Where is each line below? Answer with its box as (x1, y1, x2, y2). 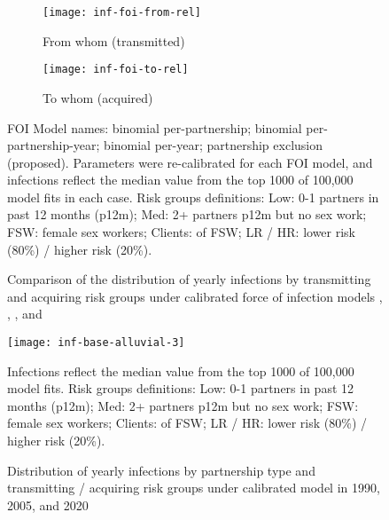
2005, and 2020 (7, 495, 89, 514)
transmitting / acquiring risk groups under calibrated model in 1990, (7, 478, 380, 497)
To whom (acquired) (43, 88, 153, 106)
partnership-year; (7, 136, 100, 154)
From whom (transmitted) (43, 31, 185, 50)
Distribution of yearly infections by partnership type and (7, 461, 315, 479)
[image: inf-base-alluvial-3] (7, 336, 185, 350)
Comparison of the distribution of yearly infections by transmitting (7, 270, 371, 288)
